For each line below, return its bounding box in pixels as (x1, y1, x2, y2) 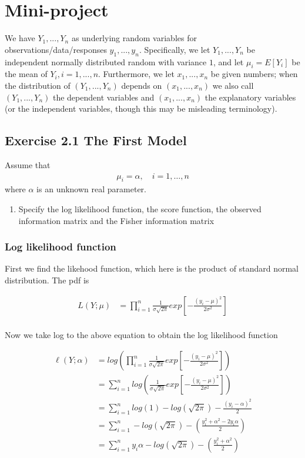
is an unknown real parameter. (36, 183, 146, 195)
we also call (212, 79, 254, 91)
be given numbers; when (210, 68, 298, 80)
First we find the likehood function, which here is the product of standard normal (5, 262, 299, 275)
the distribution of (5, 79, 71, 91)
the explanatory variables (205, 91, 296, 103)
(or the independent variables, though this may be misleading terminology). (5, 102, 277, 115)
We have (5, 32, 35, 44)
